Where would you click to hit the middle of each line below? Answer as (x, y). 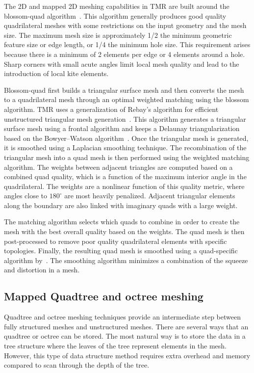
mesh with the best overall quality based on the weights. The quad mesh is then (124, 231)
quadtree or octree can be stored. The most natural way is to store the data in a (125, 336)
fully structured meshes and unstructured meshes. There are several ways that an (126, 326)
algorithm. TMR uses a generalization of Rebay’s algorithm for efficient (111, 109)
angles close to (26, 196)
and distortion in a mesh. (42, 270)
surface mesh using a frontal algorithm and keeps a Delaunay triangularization (122, 128)
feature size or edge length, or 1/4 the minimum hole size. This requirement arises (127, 44)
